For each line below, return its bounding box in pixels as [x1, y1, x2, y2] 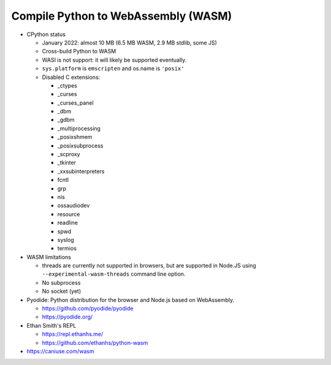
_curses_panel [57, 99, 94, 107]
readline [57, 219, 78, 227]
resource [57, 210, 80, 217]
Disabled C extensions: [42, 73, 101, 81]
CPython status [26, 31, 66, 38]
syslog [57, 236, 75, 243]
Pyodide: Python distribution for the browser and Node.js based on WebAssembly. [26, 296, 235, 303]
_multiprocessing [57, 124, 101, 132]
